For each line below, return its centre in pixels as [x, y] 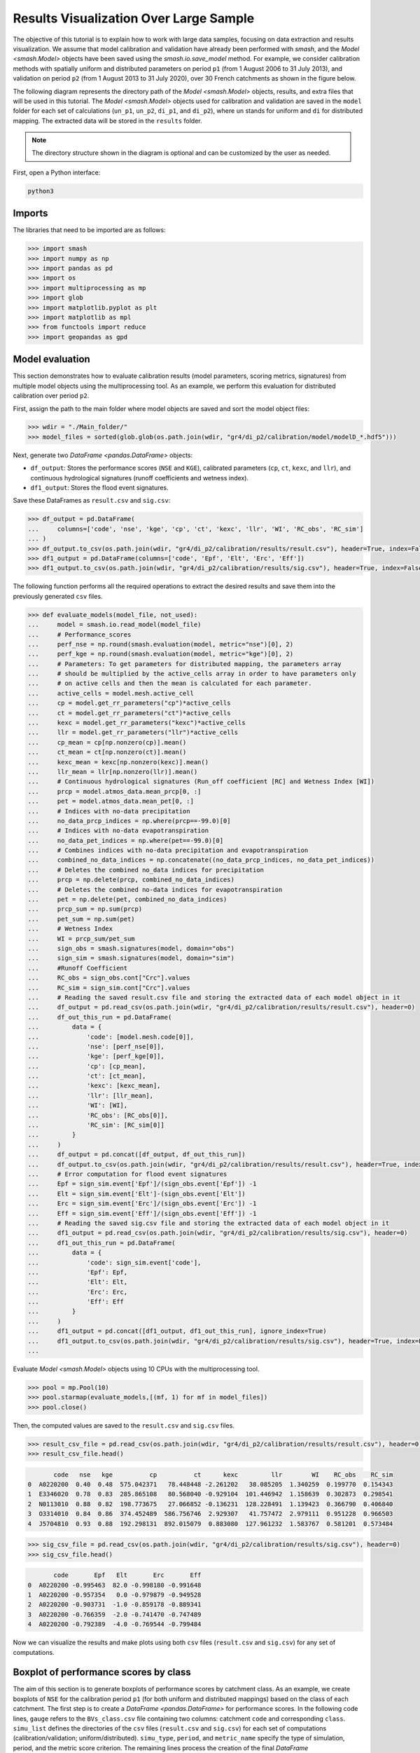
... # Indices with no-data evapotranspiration [118, 831]
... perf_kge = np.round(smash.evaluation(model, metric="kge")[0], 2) [161, 654]
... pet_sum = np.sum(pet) [82, 919]
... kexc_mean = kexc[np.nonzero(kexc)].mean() [118, 762]
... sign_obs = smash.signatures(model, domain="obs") [131, 948]
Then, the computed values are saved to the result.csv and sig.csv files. [124, 1425]
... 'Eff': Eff [76, 1302]
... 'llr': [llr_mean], [91, 1095]
